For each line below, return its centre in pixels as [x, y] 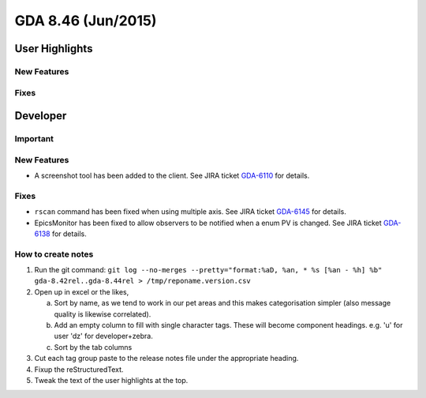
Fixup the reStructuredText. [79, 369]
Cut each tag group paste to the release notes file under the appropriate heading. [166, 359]
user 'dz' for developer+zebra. [103, 336]
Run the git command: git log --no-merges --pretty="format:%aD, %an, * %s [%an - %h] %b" [208, 270]
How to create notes [54, 254]
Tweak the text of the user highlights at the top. [111, 380]
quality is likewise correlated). [103, 314]
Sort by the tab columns [93, 347]
